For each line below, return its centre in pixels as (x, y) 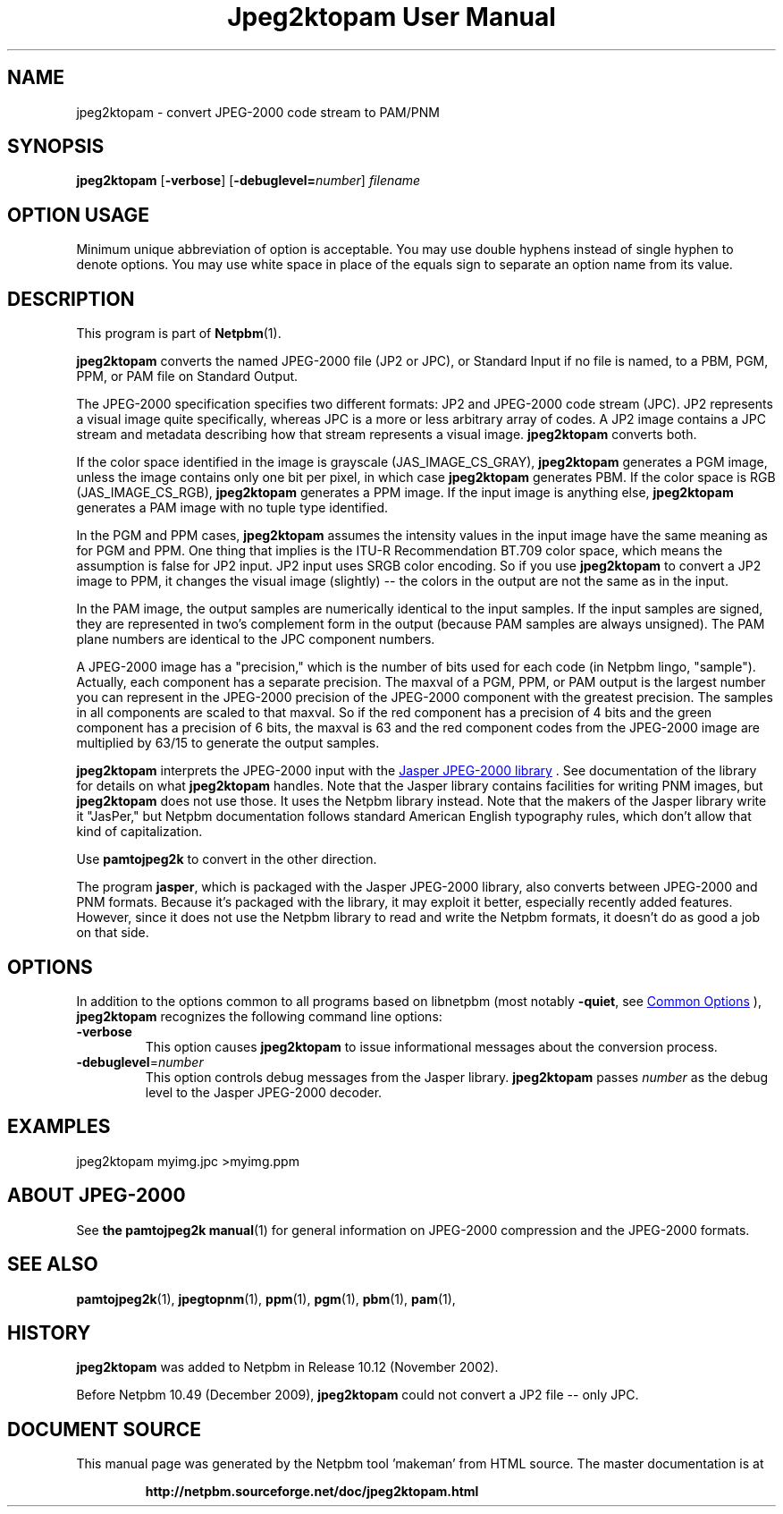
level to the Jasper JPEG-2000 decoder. (264, 1092)
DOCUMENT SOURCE (104, 1429)
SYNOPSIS (56, 147)
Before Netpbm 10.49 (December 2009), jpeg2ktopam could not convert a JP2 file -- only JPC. (358, 1395)
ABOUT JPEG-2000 (97, 1196)
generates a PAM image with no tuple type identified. (232, 508)
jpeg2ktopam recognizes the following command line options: (259, 1016)
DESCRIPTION (71, 299)
